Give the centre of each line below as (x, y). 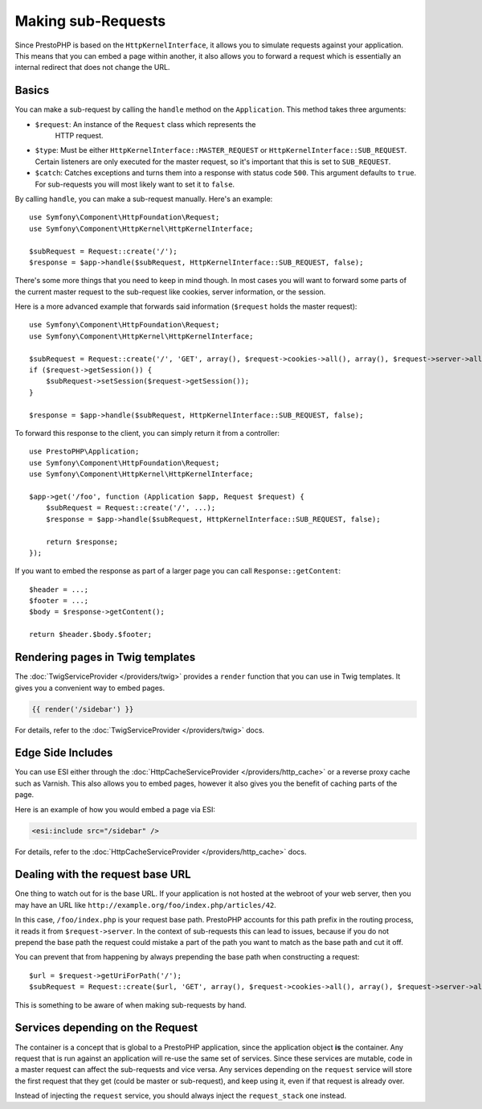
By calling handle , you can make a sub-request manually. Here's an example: (144, 199)
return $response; (82, 542)
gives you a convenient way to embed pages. (90, 688)
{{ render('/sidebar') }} (83, 709)
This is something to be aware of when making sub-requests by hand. (131, 1004)
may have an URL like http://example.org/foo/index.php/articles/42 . (145, 905)
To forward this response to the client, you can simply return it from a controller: (147, 433)
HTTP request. (79, 136)
